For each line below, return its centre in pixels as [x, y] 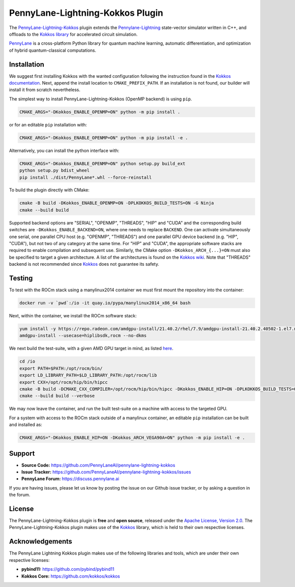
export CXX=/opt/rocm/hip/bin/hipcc [64, 382]
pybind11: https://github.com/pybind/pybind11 [68, 569]
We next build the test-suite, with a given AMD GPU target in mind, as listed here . [91, 348]
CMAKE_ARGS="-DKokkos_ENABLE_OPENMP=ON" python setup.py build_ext [103, 163]
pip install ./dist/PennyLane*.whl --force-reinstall [86, 177]
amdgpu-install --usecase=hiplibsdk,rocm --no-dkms [83, 336]
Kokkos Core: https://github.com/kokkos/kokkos [71, 576]
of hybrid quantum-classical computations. [53, 50]
